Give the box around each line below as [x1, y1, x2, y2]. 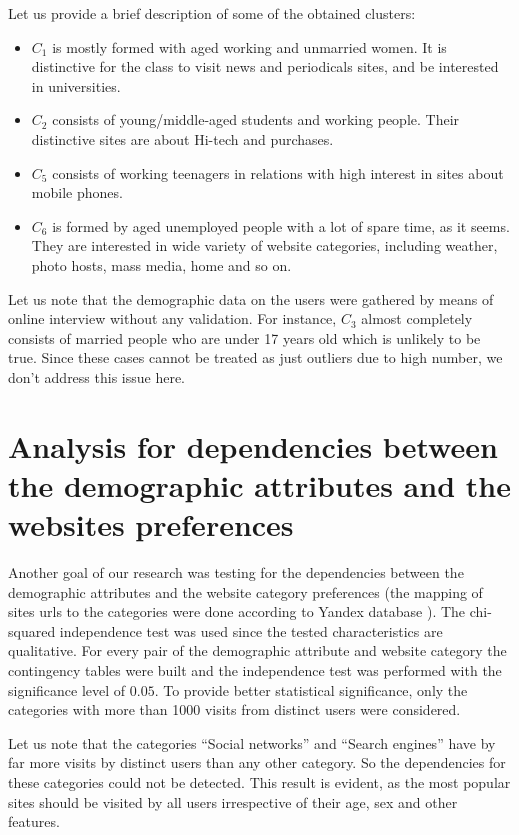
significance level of [8, 679, 126, 700]
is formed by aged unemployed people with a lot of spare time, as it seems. [52, 215, 510, 236]
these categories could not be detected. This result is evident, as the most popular [8, 771, 511, 792]
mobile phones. [31, 182, 123, 203]
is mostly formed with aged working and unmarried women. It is [52, 36, 447, 57]
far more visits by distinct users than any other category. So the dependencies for [8, 752, 506, 773]
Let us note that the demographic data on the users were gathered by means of [8, 288, 494, 309]
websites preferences [8, 504, 294, 545]
